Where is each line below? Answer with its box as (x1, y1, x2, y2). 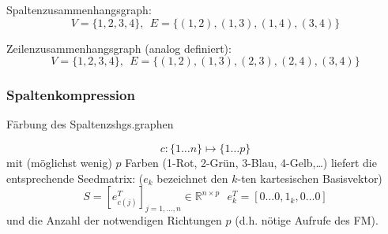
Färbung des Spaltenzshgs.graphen (6, 116, 174, 132)
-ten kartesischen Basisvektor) (237, 169, 382, 186)
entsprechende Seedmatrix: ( (6, 169, 144, 186)
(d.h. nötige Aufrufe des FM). (235, 211, 379, 228)
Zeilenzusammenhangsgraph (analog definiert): (6, 39, 232, 56)
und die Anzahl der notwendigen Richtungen (6, 211, 222, 228)
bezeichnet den (156, 169, 228, 186)
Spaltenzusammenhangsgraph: (6, 2, 152, 17)
